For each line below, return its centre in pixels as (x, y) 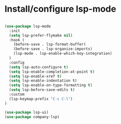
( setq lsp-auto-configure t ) (39, 67)
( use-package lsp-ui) (27, 112)
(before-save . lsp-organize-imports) (53, 49)
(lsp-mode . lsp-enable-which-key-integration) (63, 54)
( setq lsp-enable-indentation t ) (43, 81)
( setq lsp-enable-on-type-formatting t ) (51, 85)
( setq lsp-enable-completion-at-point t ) (52, 72)
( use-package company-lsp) (32, 117)
